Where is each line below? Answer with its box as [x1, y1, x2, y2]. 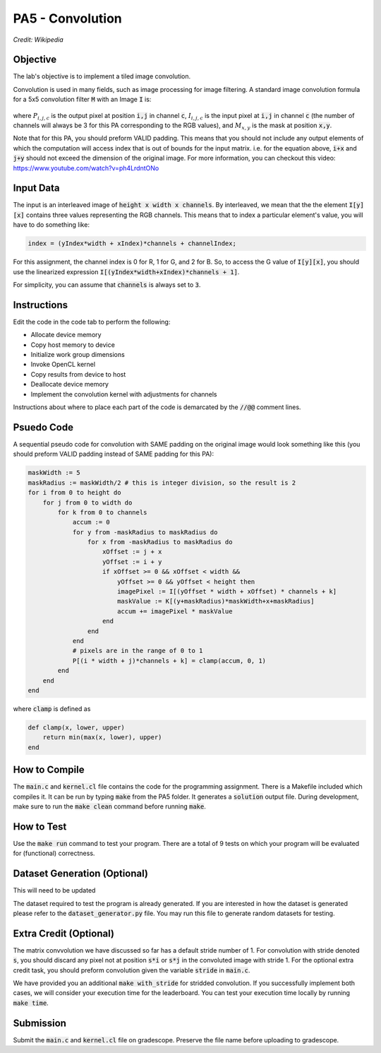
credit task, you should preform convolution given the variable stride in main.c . [13, 965, 250, 975]
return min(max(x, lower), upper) [42, 734, 162, 741]
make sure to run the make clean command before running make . [13, 802, 206, 811]
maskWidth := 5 [28, 469, 80, 477]
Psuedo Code [13, 421, 74, 433]
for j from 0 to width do [42, 498, 133, 507]
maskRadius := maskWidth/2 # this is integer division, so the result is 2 [28, 478, 296, 487]
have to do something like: [13, 220, 90, 229]
